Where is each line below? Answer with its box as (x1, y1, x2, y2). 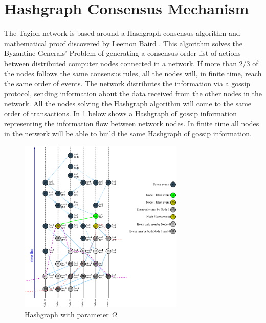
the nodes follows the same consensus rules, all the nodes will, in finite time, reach (4, 68, 262, 78)
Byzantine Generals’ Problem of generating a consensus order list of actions (4, 48, 241, 58)
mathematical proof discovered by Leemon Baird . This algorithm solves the (4, 37, 242, 48)
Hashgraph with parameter (25, 309, 109, 319)
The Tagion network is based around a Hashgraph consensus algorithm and (4, 28, 240, 38)
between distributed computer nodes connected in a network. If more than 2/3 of (4, 57, 258, 68)
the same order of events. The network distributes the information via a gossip (4, 78, 250, 89)
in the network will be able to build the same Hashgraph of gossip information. (4, 128, 252, 139)
